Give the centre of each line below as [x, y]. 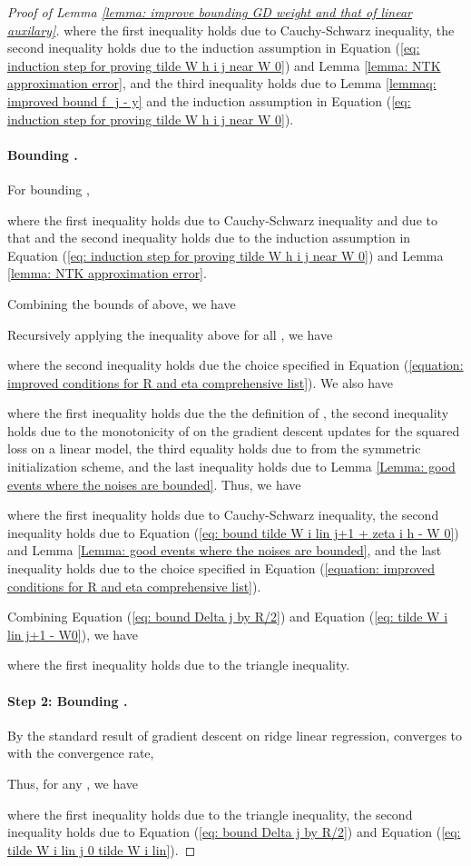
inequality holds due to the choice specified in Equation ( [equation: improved [221, 568]
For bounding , [49, 189]
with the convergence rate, [81, 753]
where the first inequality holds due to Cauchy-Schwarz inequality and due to [222, 219]
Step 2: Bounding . [68, 700]
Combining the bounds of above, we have [122, 303]
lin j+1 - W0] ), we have [73, 634]
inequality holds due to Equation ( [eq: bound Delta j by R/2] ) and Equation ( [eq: [234, 832]
